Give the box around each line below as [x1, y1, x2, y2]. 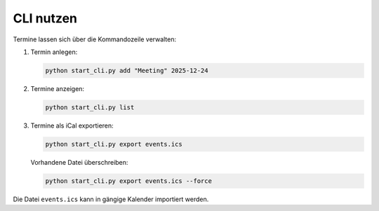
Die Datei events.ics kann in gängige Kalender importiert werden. [13, 195, 209, 203]
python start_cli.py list [45, 103, 135, 111]
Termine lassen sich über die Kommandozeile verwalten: [13, 35, 177, 43]
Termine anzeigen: [30, 84, 84, 93]
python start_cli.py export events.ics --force [45, 177, 212, 185]
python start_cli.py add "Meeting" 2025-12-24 [45, 67, 208, 74]
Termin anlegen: [30, 48, 78, 56]
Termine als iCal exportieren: [30, 121, 114, 130]
